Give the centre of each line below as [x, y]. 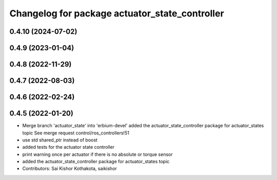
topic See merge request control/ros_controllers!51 [76, 133]
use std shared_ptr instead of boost [60, 140]
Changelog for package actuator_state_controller [117, 13]
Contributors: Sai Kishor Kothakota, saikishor [70, 169]
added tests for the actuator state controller [68, 147]
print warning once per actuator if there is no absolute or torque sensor [97, 154]
